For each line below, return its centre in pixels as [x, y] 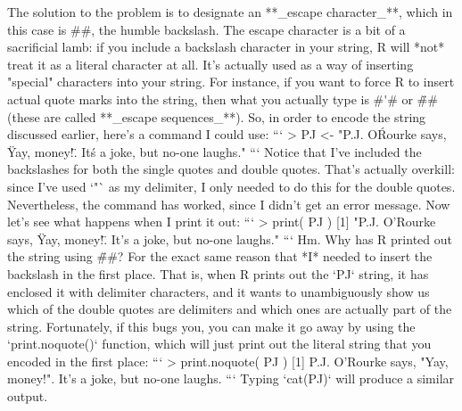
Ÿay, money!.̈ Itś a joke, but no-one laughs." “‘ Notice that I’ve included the [214, 151]
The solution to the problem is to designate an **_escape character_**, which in [230, 12]
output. [28, 396]
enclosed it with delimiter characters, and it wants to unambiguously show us [219, 291]
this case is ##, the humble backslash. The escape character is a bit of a [206, 29]
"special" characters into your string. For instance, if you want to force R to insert [231, 82]
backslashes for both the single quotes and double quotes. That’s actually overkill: [231, 169]
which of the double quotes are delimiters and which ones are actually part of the [230, 309]
